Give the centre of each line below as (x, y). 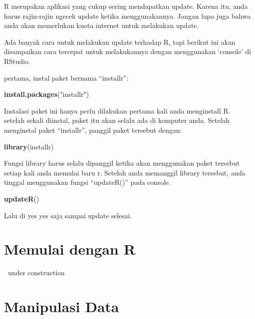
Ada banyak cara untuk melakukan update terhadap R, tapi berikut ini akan (120, 42)
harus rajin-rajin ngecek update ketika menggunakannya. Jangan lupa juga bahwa (127, 15)
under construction (36, 273)
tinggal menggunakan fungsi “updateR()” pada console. (87, 182)
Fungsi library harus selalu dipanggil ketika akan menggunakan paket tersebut (122, 163)
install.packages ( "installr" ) (47, 94)
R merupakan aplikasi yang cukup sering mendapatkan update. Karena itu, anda (126, 6)
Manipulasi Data (62, 306)
